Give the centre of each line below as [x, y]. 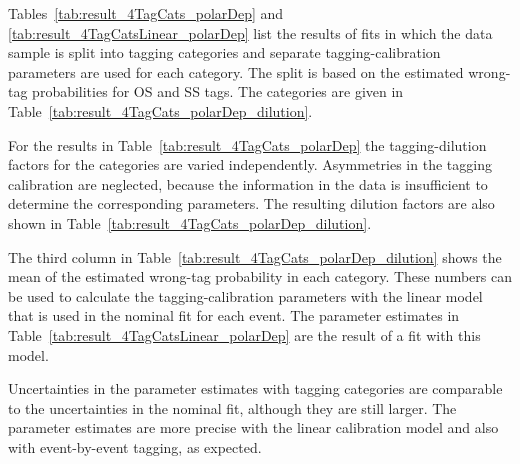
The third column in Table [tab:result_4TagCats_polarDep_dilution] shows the [255, 256]
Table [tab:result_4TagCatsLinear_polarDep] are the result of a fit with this [244, 334]
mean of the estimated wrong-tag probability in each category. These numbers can [260, 276]
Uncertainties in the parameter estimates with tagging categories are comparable [255, 388]
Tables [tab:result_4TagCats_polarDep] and [146, 13]
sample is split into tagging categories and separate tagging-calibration [224, 52]
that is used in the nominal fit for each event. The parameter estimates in [234, 315]
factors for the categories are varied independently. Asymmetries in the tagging [250, 164]
